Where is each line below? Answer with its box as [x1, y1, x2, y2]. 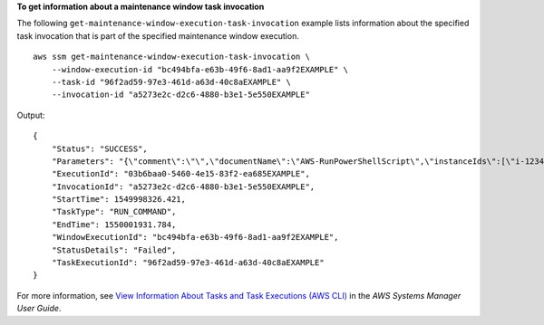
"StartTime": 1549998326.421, [51, 195, 186, 205]
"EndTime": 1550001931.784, [51, 219, 177, 230]
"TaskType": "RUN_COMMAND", [51, 206, 177, 217]
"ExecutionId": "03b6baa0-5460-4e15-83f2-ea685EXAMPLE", [51, 168, 310, 179]
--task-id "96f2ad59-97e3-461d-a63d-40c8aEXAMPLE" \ [51, 77, 292, 87]
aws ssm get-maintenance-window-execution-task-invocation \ [33, 52, 310, 62]
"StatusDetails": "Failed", [51, 244, 177, 255]
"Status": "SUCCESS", [51, 143, 149, 154]
